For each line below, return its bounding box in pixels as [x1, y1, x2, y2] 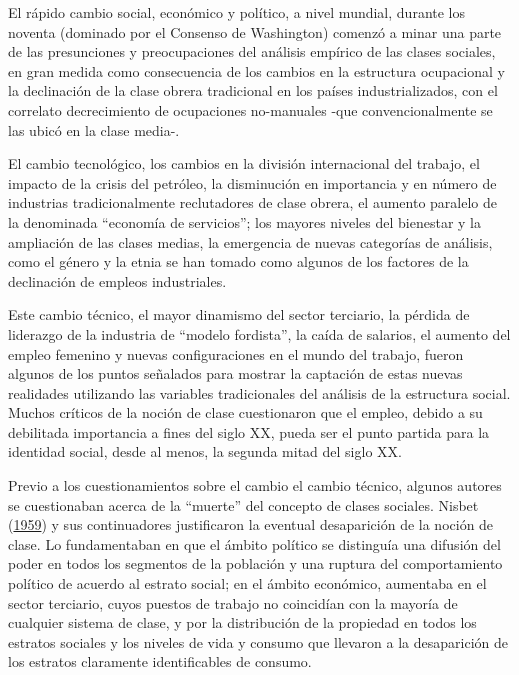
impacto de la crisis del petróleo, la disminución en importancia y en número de [8, 172, 497, 193]
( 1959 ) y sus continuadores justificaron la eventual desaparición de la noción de [8, 514, 494, 535]
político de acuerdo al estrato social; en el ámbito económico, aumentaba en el [8, 573, 487, 594]
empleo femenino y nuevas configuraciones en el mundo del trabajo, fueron [8, 343, 464, 364]
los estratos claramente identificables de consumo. [8, 651, 312, 672]
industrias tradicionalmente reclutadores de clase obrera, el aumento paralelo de [8, 192, 498, 213]
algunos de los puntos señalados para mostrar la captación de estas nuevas [8, 363, 463, 384]
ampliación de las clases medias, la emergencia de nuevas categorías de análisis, [8, 231, 493, 252]
